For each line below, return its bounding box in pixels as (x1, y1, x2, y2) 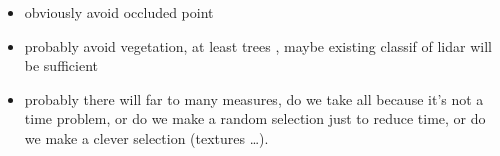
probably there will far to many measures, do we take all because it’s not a (24, 88, 484, 109)
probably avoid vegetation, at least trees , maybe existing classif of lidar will (24, 35, 492, 56)
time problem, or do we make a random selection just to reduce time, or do (24, 108, 486, 129)
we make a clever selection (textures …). (24, 127, 269, 148)
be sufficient (24, 55, 98, 76)
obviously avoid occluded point (24, 2, 214, 22)
